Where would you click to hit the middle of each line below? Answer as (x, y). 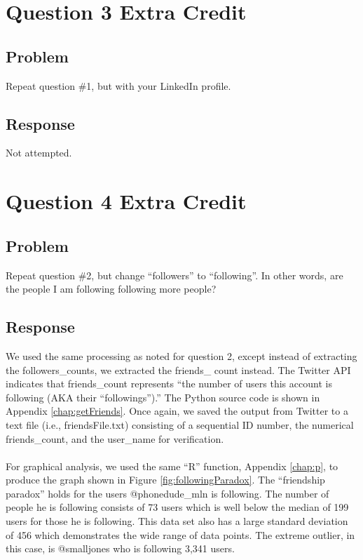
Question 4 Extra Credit (126, 201)
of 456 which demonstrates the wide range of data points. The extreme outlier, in (180, 534)
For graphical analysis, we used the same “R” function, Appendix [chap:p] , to (172, 466)
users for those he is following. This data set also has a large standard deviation (177, 521)
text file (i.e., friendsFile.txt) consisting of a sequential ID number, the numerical (180, 424)
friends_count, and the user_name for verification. (115, 438)
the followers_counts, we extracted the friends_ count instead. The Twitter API (178, 369)
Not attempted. (39, 153)
